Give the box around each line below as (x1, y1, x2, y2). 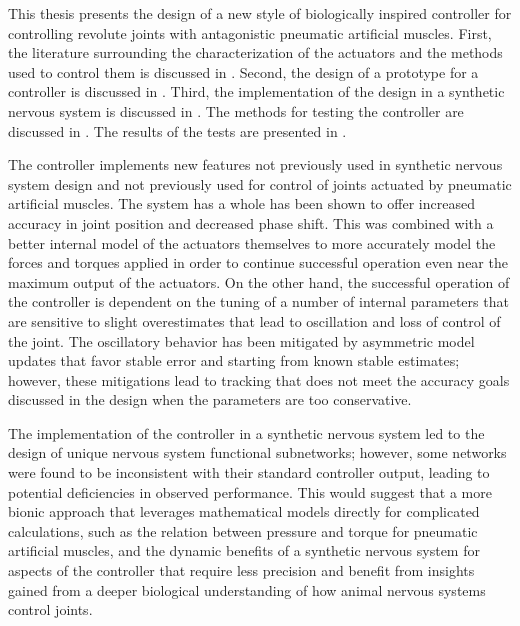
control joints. (8, 599, 93, 620)
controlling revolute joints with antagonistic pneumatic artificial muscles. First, (8, 22, 492, 43)
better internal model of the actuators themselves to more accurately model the (8, 232, 496, 253)
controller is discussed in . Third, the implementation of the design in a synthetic (8, 81, 505, 102)
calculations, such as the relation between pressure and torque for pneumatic (8, 520, 478, 541)
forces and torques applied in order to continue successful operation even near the (8, 252, 508, 273)
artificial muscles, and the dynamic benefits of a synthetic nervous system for (8, 540, 480, 561)
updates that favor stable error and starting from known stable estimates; (8, 350, 460, 371)
